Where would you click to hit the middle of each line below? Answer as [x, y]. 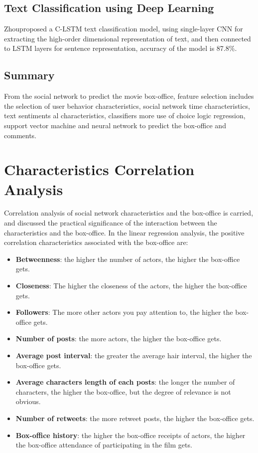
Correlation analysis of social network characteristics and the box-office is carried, [129, 213]
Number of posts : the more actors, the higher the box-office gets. [119, 339]
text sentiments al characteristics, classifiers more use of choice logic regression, [125, 115]
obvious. [28, 401]
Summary [29, 75]
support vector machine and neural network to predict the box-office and [115, 125]
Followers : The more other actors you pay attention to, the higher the [124, 312]
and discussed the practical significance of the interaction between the [111, 223]
